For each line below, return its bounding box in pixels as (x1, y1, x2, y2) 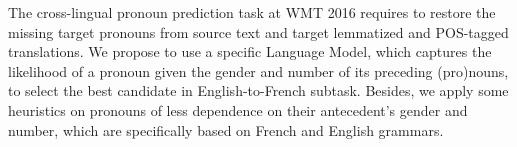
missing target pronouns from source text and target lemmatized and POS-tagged (8, 21, 509, 42)
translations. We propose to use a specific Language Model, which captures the (8, 41, 492, 62)
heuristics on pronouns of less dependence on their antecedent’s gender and (8, 99, 468, 120)
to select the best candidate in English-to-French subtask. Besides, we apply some (8, 80, 509, 101)
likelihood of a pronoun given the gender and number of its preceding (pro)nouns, (8, 60, 509, 81)
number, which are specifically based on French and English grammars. (8, 119, 444, 140)
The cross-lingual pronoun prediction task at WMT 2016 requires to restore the (8, 2, 496, 22)
